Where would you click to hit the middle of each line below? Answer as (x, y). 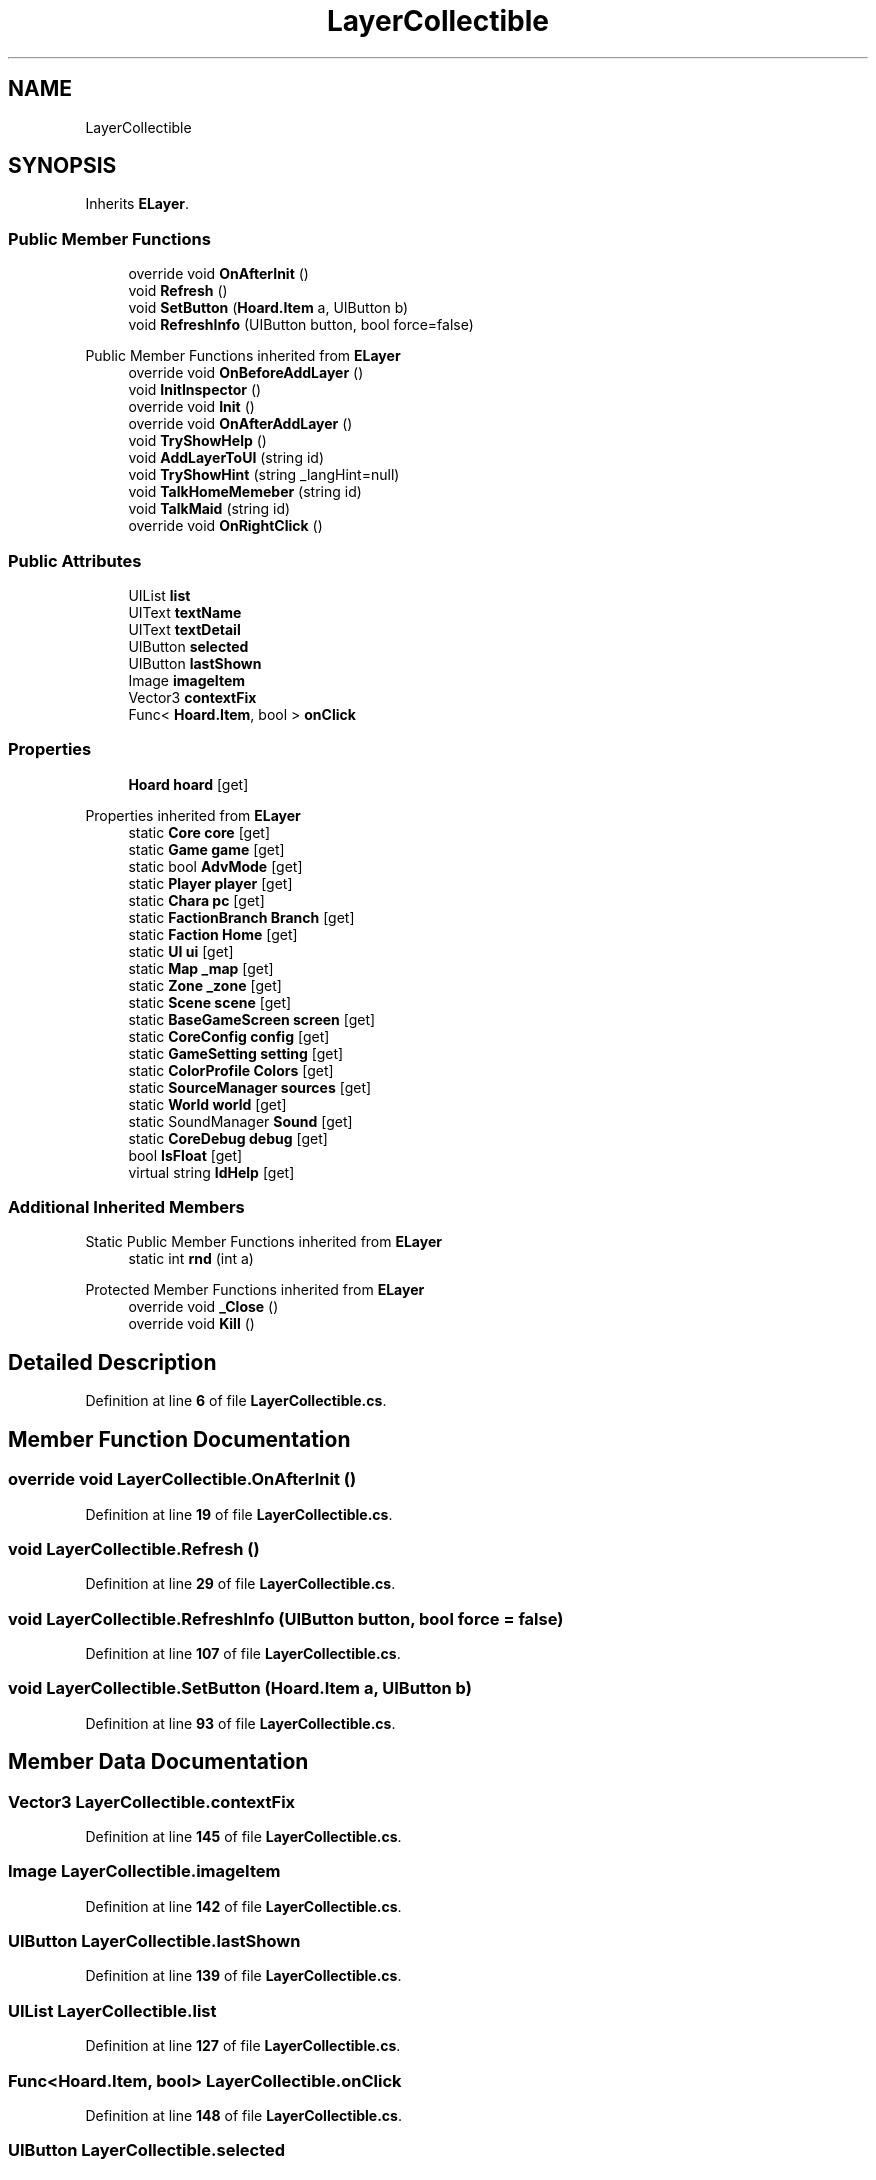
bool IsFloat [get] (185, 1155)
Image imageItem (187, 680)
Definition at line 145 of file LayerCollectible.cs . (243, 1836)
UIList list (159, 595)
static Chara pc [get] (196, 900)
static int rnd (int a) (191, 1259)
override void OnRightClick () (225, 526)
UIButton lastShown (195, 663)
